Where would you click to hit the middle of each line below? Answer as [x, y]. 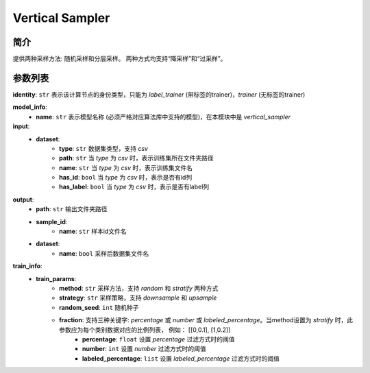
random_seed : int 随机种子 [99, 307]
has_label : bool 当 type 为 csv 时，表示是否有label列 [134, 187]
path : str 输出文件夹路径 [72, 209]
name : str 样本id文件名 [93, 231]
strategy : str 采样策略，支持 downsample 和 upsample [138, 298]
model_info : [30, 107]
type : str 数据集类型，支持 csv [104, 148]
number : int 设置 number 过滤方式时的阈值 [144, 349]
